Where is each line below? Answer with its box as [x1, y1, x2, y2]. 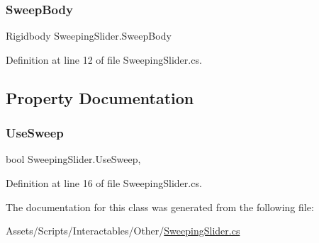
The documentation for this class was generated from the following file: [6, 199, 314, 214]
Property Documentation [6, 86, 194, 108]
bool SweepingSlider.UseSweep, [6, 152, 141, 166]
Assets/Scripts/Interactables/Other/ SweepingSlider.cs [6, 223, 240, 238]
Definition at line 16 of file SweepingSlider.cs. [6, 176, 202, 190]
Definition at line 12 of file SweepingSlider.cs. [6, 52, 202, 67]
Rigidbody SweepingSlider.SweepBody [6, 28, 172, 43]
